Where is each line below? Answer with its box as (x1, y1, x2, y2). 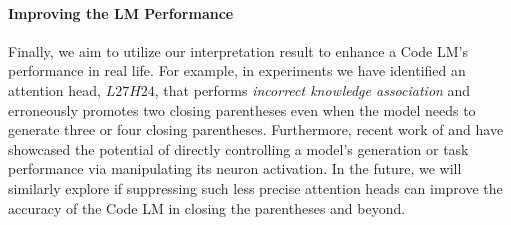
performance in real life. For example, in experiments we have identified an (8, 60, 466, 81)
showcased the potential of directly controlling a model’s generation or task (8, 138, 469, 159)
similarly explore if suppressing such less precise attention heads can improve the (8, 177, 503, 198)
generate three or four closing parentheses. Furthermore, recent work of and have (8, 119, 504, 140)
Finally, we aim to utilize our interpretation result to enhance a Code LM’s (8, 40, 468, 61)
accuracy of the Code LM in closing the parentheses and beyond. (8, 197, 406, 218)
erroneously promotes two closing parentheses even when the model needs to (8, 99, 476, 120)
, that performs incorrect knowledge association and (154, 79, 471, 100)
